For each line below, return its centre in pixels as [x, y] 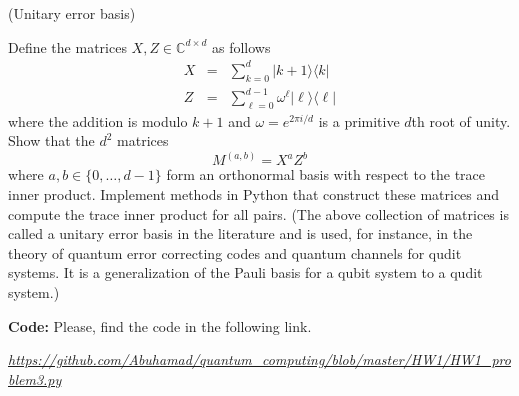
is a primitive [359, 120]
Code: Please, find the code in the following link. [160, 325]
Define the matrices [67, 46]
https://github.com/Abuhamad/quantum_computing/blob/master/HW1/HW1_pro [259, 359]
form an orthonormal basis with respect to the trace [326, 174]
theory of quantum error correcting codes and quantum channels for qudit [235, 252]
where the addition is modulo [98, 120]
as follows [241, 46]
